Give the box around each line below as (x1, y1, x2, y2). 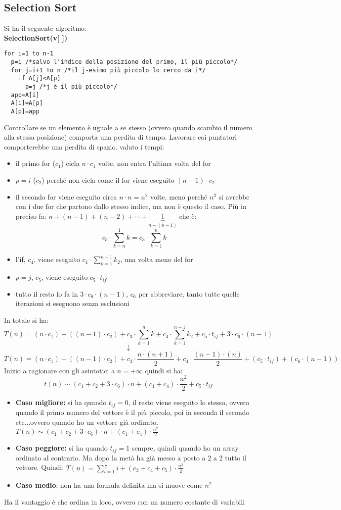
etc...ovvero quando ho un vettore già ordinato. (15, 416, 159, 427)
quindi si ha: (145, 365, 183, 375)
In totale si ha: (4, 314, 48, 325)
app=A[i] (11, 91, 40, 99)
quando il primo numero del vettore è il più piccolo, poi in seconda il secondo (15, 407, 250, 417)
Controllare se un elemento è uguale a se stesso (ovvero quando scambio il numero (4, 122, 253, 132)
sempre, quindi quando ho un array (131, 443, 239, 453)
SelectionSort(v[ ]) (4, 32, 68, 43)
